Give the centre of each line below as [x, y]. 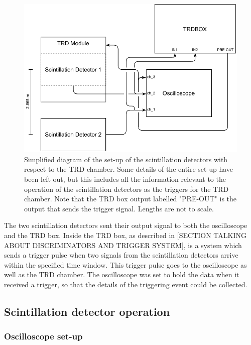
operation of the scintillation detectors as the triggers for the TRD [127, 189]
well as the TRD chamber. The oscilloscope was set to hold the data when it [122, 274]
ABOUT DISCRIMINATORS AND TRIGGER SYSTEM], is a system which [123, 245]
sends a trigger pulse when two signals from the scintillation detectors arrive [121, 255]
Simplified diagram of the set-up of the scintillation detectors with [126, 159]
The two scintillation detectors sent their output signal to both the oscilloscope [126, 225]
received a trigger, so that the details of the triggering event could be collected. [126, 284]
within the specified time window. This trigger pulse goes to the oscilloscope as [125, 264]
